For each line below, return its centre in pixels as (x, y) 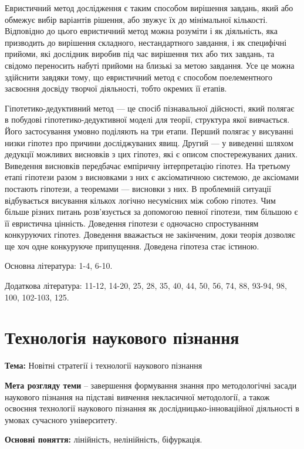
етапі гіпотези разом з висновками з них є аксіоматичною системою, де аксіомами (152, 177)
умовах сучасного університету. (61, 419)
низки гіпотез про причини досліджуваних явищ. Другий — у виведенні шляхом (149, 142)
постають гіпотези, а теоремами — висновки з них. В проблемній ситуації (138, 188)
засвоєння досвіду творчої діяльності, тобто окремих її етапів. (116, 88)
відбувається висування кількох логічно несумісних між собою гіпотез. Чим (140, 200)
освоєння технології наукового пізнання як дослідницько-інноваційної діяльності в (152, 408)
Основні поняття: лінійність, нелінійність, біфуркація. (104, 439)
